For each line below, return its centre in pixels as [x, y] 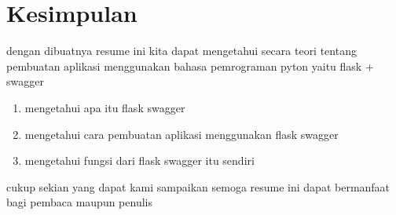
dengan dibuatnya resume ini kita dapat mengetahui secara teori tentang [181, 51]
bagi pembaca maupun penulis [79, 202]
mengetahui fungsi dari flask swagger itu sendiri [139, 160]
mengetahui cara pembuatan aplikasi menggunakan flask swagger [181, 134]
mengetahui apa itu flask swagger [105, 107]
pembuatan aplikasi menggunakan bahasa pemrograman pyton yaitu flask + [190, 66]
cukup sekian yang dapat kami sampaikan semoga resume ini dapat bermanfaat [198, 186]
